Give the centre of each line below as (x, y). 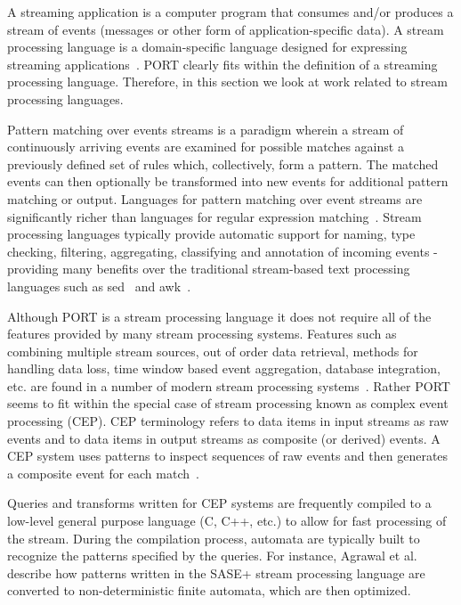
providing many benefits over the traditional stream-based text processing (209, 269)
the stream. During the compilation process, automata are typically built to (214, 538)
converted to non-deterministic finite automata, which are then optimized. (209, 590)
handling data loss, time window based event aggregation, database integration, (224, 368)
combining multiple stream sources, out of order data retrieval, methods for (213, 351)
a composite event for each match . (103, 473)
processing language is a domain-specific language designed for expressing (207, 47)
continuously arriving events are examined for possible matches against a (206, 147)
